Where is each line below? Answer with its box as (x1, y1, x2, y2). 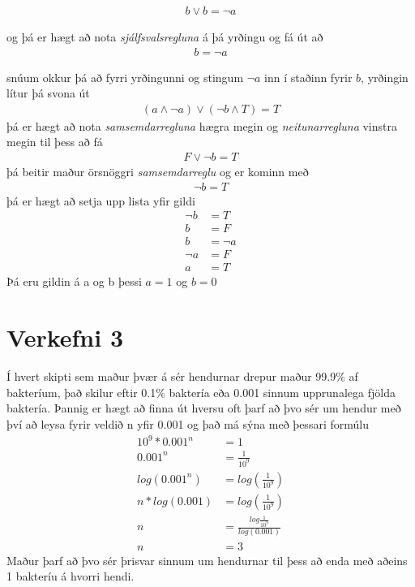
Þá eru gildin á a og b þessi (6, 273, 142, 290)
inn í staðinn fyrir (264, 68, 353, 85)
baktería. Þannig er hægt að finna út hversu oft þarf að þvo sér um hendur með (6, 399, 401, 417)
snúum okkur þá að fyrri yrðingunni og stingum (6, 68, 244, 85)
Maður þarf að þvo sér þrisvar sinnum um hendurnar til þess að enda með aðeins (6, 551, 408, 568)
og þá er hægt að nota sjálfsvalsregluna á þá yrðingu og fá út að (6, 28, 323, 45)
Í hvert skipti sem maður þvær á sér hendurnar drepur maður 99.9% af (6, 368, 358, 385)
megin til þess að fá (6, 133, 103, 150)
